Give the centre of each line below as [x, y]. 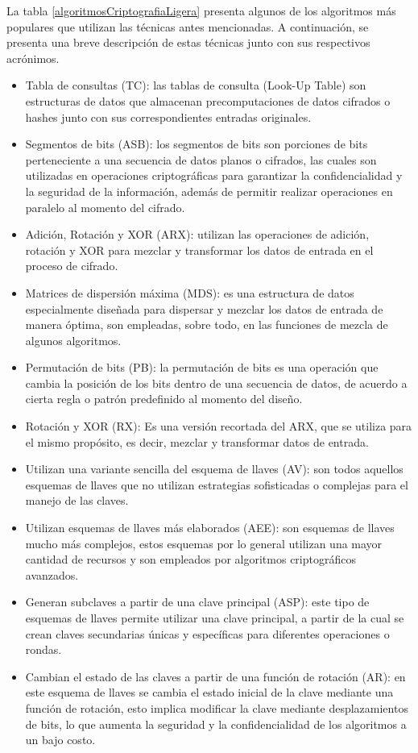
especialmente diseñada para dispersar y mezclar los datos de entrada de [204, 308]
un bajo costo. [60, 740]
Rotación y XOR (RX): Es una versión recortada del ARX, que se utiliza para [219, 426]
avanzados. [52, 574]
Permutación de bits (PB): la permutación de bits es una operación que [202, 367]
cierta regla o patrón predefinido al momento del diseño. [164, 399]
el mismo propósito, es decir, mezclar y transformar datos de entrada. [197, 441]
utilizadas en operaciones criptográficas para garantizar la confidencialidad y [214, 175]
